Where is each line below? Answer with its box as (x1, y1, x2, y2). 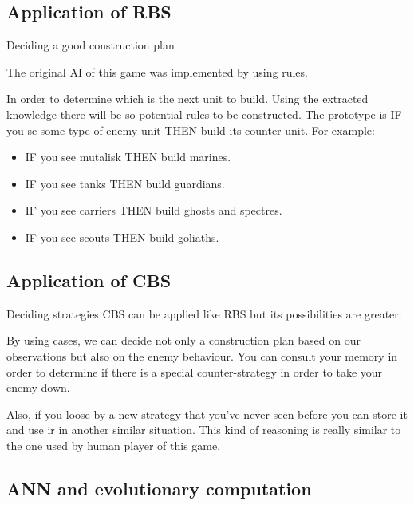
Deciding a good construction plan (6, 37, 175, 53)
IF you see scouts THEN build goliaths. (25, 228, 219, 245)
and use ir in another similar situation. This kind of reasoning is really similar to (6, 421, 401, 438)
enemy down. (6, 379, 70, 396)
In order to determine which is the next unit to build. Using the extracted (6, 90, 369, 107)
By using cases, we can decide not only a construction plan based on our (6, 332, 361, 349)
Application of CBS (6, 267, 172, 292)
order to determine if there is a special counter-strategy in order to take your (6, 363, 383, 380)
